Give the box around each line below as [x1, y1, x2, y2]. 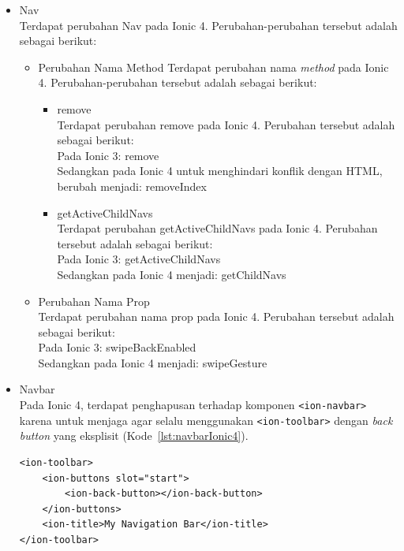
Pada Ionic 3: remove [57, 147, 159, 163]
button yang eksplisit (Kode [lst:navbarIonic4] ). [19, 427, 249, 444]
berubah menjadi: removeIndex [57, 177, 207, 194]
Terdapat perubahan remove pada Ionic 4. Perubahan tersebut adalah [57, 116, 395, 132]
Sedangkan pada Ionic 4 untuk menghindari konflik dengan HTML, [57, 162, 383, 179]
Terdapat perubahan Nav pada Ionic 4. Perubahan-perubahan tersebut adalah [19, 17, 398, 33]
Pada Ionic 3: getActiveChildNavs [57, 251, 221, 267]
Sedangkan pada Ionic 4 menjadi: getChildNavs [57, 266, 286, 282]
